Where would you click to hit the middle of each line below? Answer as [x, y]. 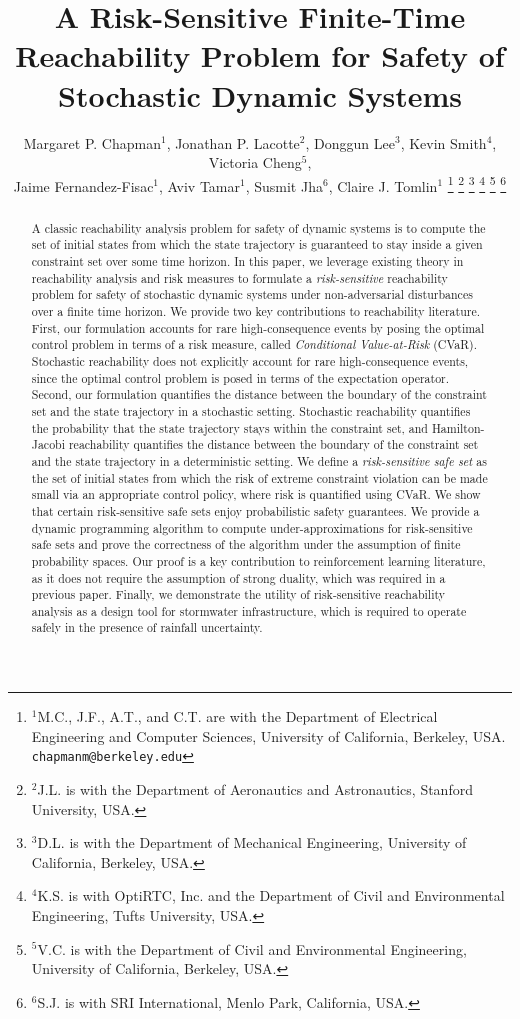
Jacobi [48, 444]
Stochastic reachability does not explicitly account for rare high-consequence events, [250, 360]
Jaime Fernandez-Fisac [83, 185]
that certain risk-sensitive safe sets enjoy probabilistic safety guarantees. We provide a [255, 510]
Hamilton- [458, 427]
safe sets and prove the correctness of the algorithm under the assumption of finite [246, 544]
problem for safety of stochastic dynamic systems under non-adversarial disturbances [252, 294]
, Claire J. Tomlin [383, 185]
